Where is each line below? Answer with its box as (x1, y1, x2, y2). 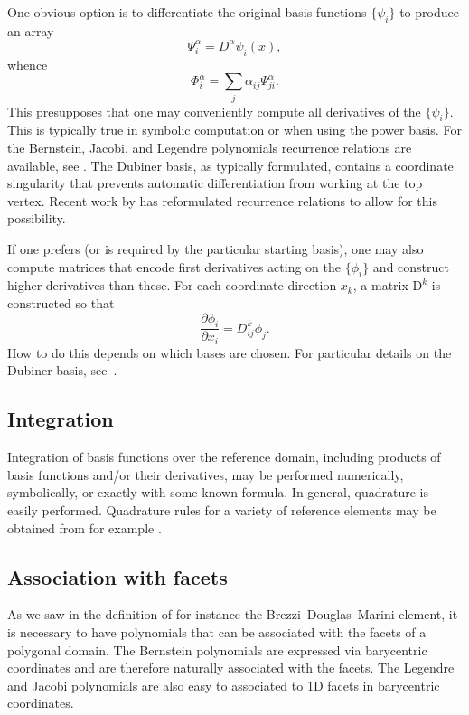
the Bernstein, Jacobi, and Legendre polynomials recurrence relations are (7, 138, 412, 156)
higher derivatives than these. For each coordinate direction (7, 276, 337, 295)
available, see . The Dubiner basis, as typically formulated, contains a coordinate (7, 155, 454, 174)
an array (7, 21, 54, 40)
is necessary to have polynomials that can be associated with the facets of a (7, 622, 427, 641)
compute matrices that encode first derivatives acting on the (7, 257, 341, 276)
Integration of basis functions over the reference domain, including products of (7, 447, 441, 466)
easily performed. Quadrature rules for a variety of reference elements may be (7, 501, 436, 519)
